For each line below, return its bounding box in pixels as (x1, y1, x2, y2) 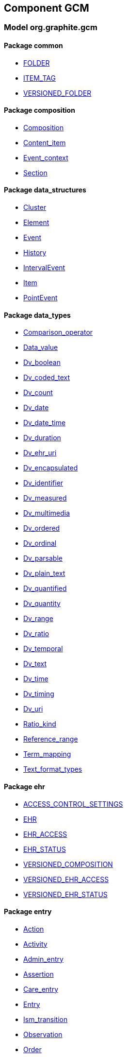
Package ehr (4, 782, 45, 791)
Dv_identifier (23, 479, 63, 487)
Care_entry (23, 985, 59, 993)
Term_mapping (23, 750, 71, 759)
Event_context (23, 153, 68, 162)
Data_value (23, 343, 58, 352)
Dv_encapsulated (23, 464, 78, 472)
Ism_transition (23, 1015, 68, 1023)
